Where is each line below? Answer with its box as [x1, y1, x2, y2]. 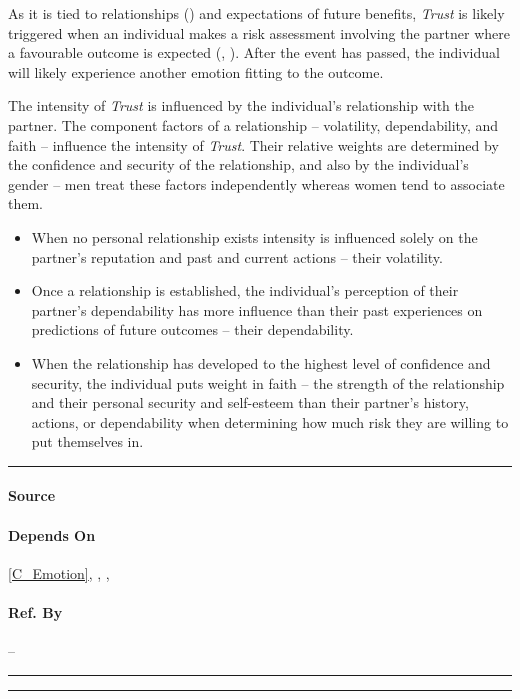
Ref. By [8, 602, 63, 623]
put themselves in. [31, 431, 144, 452]
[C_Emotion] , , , [8, 562, 110, 583]
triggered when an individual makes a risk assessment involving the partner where [8, 22, 510, 43]
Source [8, 485, 56, 506]
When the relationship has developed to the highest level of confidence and [31, 352, 491, 373]
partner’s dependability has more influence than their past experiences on [31, 299, 483, 320]
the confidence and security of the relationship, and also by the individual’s [8, 154, 469, 175]
